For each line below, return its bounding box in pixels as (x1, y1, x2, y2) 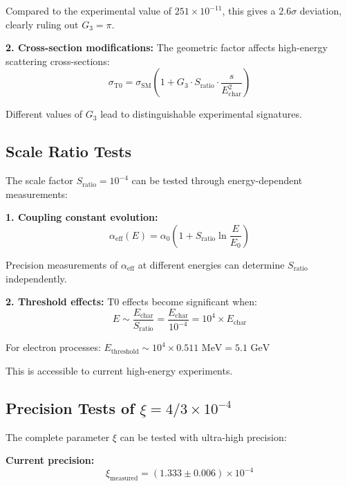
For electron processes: (6, 340, 101, 354)
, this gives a (222, 3, 276, 17)
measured (110, 475, 138, 483)
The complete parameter (6, 429, 110, 444)
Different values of (6, 107, 83, 121)
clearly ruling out (6, 17, 79, 31)
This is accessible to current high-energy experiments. (6, 363, 233, 377)
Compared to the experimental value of (6, 3, 172, 17)
